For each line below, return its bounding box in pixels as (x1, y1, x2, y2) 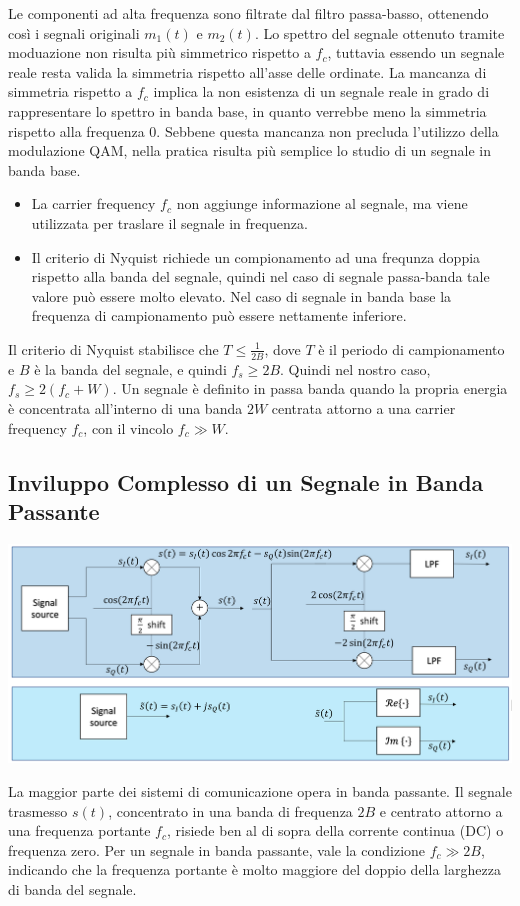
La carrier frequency (31, 193, 156, 214)
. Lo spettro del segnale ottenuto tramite (254, 22, 505, 43)
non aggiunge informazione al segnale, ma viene (176, 193, 468, 214)
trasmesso (8, 800, 68, 821)
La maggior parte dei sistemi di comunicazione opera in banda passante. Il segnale (8, 781, 512, 802)
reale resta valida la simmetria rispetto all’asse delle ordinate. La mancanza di (8, 61, 487, 82)
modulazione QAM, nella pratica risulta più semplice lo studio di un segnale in (8, 140, 492, 161)
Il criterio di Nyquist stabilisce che (8, 338, 219, 359)
